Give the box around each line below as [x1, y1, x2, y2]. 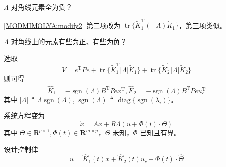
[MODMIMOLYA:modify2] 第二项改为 [4, 20, 121, 30]
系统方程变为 [4, 111, 45, 121]
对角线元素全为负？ [11, 2, 73, 12]
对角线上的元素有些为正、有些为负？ [11, 36, 127, 46]
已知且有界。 [140, 128, 181, 138]
